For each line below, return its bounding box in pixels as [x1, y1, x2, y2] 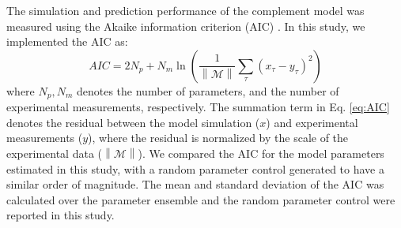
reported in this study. [6, 207, 115, 223]
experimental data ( [6, 145, 102, 162]
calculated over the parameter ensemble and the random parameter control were [6, 191, 395, 207]
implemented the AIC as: [6, 33, 128, 50]
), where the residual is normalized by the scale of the [88, 129, 349, 146]
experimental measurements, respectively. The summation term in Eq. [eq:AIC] [6, 99, 390, 115]
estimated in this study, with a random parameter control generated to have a [6, 160, 384, 177]
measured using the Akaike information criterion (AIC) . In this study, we [6, 17, 365, 34]
